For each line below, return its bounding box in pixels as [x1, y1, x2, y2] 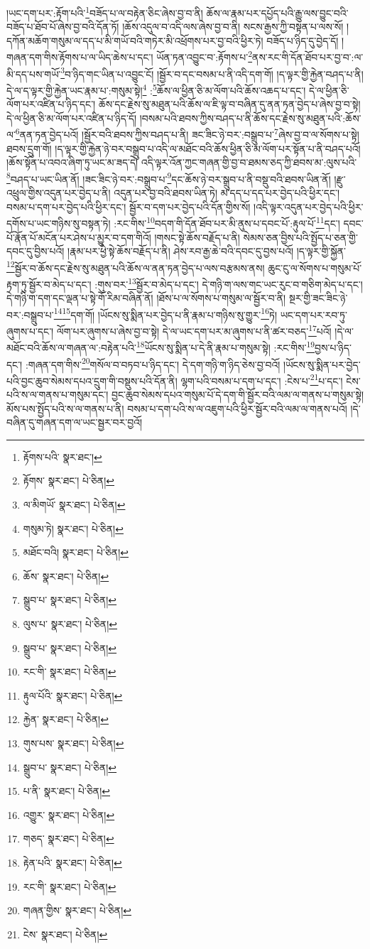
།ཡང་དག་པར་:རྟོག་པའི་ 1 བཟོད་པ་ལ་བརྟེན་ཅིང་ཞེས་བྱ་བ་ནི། [6, 4, 203, 20]
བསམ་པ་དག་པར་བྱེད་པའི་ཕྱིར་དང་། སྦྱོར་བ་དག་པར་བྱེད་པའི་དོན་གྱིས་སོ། [6, 199, 251, 214]
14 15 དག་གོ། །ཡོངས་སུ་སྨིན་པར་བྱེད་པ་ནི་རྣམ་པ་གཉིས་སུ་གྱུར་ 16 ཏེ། [53, 305, 278, 322]
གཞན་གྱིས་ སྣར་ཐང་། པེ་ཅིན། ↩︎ [23, 903, 131, 918]
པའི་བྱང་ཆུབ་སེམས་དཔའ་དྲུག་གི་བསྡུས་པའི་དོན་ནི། [6, 373, 178, 388]
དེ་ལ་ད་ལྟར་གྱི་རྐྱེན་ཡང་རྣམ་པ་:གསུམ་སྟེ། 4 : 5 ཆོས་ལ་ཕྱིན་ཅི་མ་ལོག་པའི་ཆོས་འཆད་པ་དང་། [6, 80, 306, 97]
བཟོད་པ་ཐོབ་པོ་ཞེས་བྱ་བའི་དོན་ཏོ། [6, 19, 119, 34]
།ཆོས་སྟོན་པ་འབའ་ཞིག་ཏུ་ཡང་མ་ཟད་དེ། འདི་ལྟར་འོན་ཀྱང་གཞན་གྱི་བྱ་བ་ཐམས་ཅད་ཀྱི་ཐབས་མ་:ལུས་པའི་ [6, 155, 357, 170]
